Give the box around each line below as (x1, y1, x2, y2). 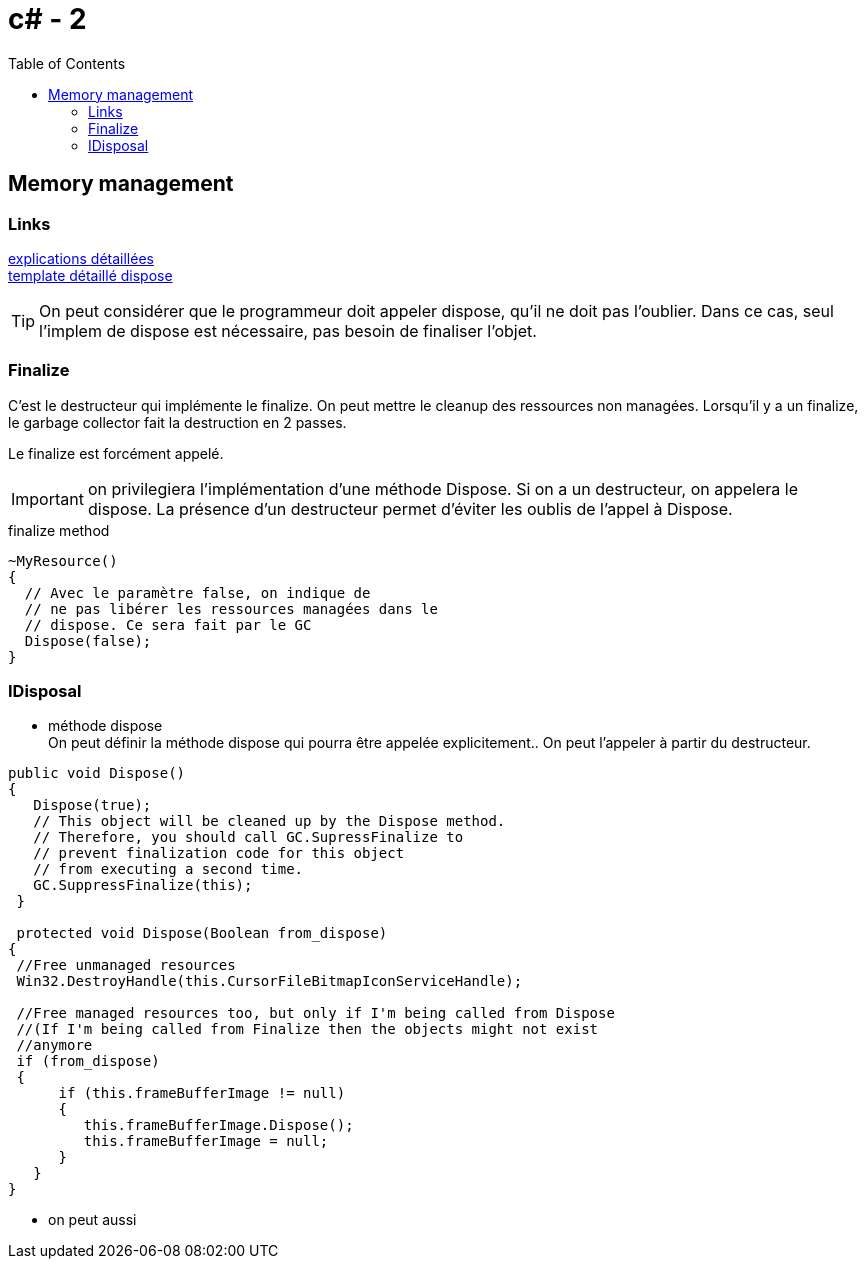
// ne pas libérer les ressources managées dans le (24, 600, 438, 617)
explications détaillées (8, 249, 154, 267)
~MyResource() (8, 552, 118, 569)
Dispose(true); (33, 797, 152, 814)
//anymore (16, 1037, 93, 1054)
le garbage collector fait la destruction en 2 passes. (8, 413, 347, 431)
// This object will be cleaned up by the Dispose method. (33, 813, 506, 830)
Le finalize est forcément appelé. (8, 444, 224, 462)
